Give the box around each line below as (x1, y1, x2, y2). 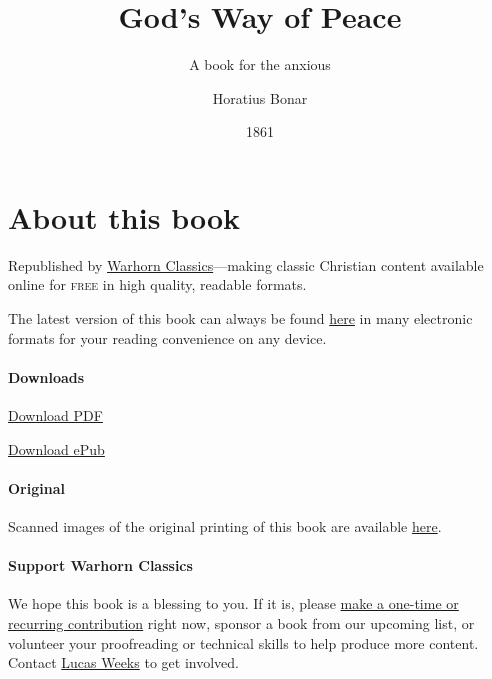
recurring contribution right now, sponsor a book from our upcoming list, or (8, 612, 475, 633)
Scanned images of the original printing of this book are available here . (8, 516, 442, 536)
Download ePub (8, 438, 105, 459)
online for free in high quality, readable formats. (8, 274, 307, 295)
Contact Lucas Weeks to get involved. (8, 652, 239, 673)
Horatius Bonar (212, 87, 308, 108)
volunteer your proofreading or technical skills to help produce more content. (8, 632, 479, 653)
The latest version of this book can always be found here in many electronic (8, 308, 473, 329)
